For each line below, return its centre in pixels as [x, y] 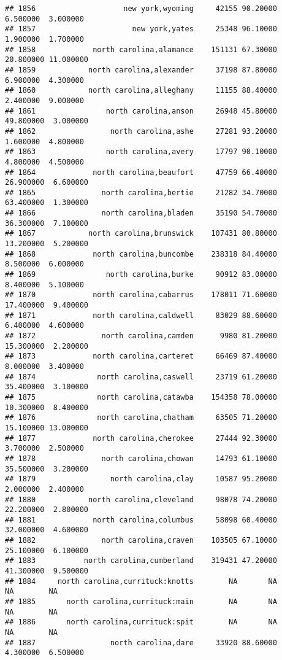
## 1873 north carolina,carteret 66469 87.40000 [141, 356]
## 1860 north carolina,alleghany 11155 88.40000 [141, 91]
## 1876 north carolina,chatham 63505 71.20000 [141, 418]
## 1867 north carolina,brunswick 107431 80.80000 [141, 234]
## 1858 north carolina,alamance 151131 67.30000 [141, 49]
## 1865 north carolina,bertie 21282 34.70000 [141, 192]
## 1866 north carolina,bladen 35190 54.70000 [141, 213]
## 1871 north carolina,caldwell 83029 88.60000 [141, 315]
